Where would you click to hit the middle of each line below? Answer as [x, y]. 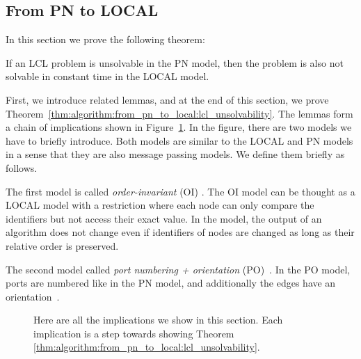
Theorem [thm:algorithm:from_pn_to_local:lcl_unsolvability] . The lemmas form [179, 113]
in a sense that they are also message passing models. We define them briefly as [175, 154]
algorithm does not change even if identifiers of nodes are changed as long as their [180, 232]
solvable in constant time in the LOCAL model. [107, 76]
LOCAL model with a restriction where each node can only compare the [160, 205]
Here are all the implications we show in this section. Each [158, 320]
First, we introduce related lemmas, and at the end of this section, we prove [167, 99]
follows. [22, 167]
